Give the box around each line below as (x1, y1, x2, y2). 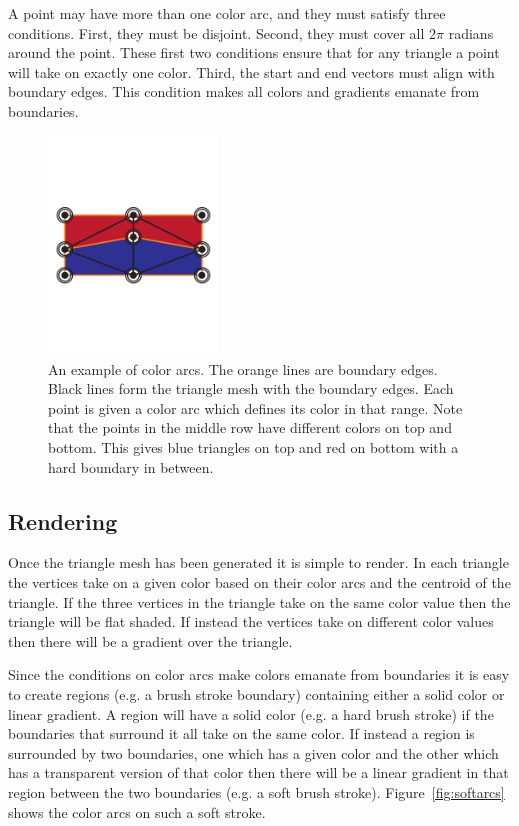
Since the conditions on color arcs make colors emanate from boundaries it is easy (8, 664, 510, 685)
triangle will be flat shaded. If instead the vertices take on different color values (8, 611, 494, 632)
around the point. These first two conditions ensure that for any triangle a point (8, 42, 500, 63)
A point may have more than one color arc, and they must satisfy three (8, 3, 446, 23)
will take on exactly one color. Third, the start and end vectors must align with (8, 61, 495, 82)
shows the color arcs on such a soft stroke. (8, 801, 266, 822)
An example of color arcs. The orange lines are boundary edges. (48, 358, 438, 379)
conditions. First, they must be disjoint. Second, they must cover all (8, 22, 425, 43)
